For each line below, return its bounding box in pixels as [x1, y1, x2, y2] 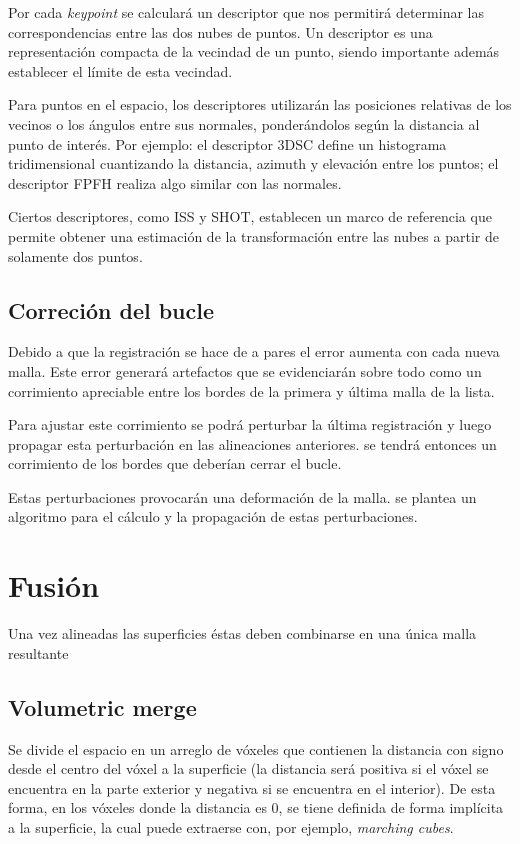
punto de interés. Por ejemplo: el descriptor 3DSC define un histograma [8, 133, 447, 154]
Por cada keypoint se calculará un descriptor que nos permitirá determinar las [8, 2, 484, 22]
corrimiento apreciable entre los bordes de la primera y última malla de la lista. [8, 380, 495, 401]
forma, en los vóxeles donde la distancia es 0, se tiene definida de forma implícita [8, 797, 504, 818]
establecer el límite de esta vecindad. [8, 60, 233, 81]
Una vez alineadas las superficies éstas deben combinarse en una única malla [8, 623, 477, 644]
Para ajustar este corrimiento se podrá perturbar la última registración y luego [8, 414, 492, 435]
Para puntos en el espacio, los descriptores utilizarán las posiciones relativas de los [8, 94, 512, 115]
